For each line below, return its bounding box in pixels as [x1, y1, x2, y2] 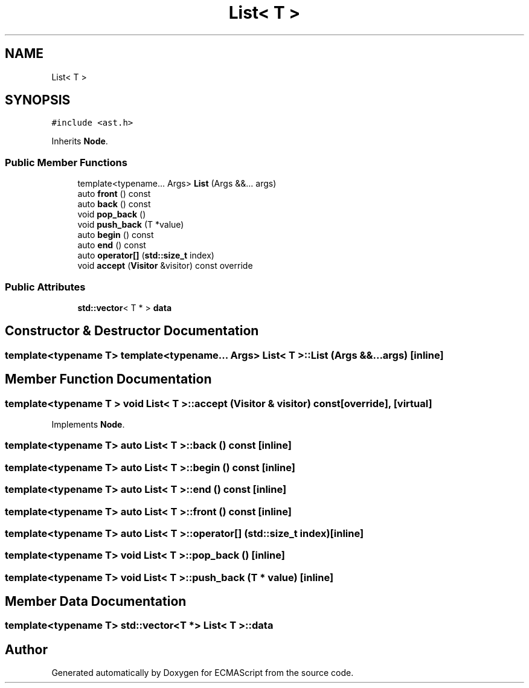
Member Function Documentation [5, 371, 212, 387]
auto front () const [77, 188, 151, 199]
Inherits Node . [51, 136, 108, 147]
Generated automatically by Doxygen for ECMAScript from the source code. [51, 667, 354, 678]
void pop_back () [77, 209, 146, 220]
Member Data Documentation [5, 594, 187, 609]
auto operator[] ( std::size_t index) [77, 250, 214, 261]
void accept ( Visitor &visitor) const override [77, 260, 253, 271]
